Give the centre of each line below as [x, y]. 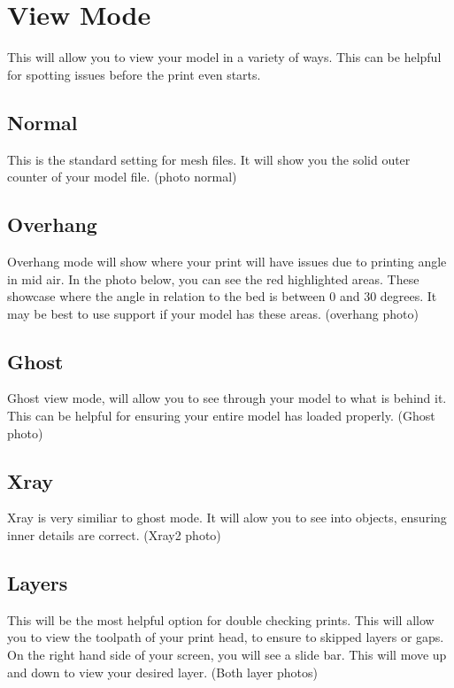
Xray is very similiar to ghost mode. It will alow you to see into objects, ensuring [227, 518]
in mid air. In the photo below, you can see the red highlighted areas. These [213, 278]
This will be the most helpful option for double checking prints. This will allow [221, 619]
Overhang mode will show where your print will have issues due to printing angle [227, 261]
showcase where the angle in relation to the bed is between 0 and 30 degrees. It [222, 296]
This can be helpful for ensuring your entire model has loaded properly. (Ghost [221, 416]
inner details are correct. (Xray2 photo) [114, 535]
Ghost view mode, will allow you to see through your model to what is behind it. [227, 398]
